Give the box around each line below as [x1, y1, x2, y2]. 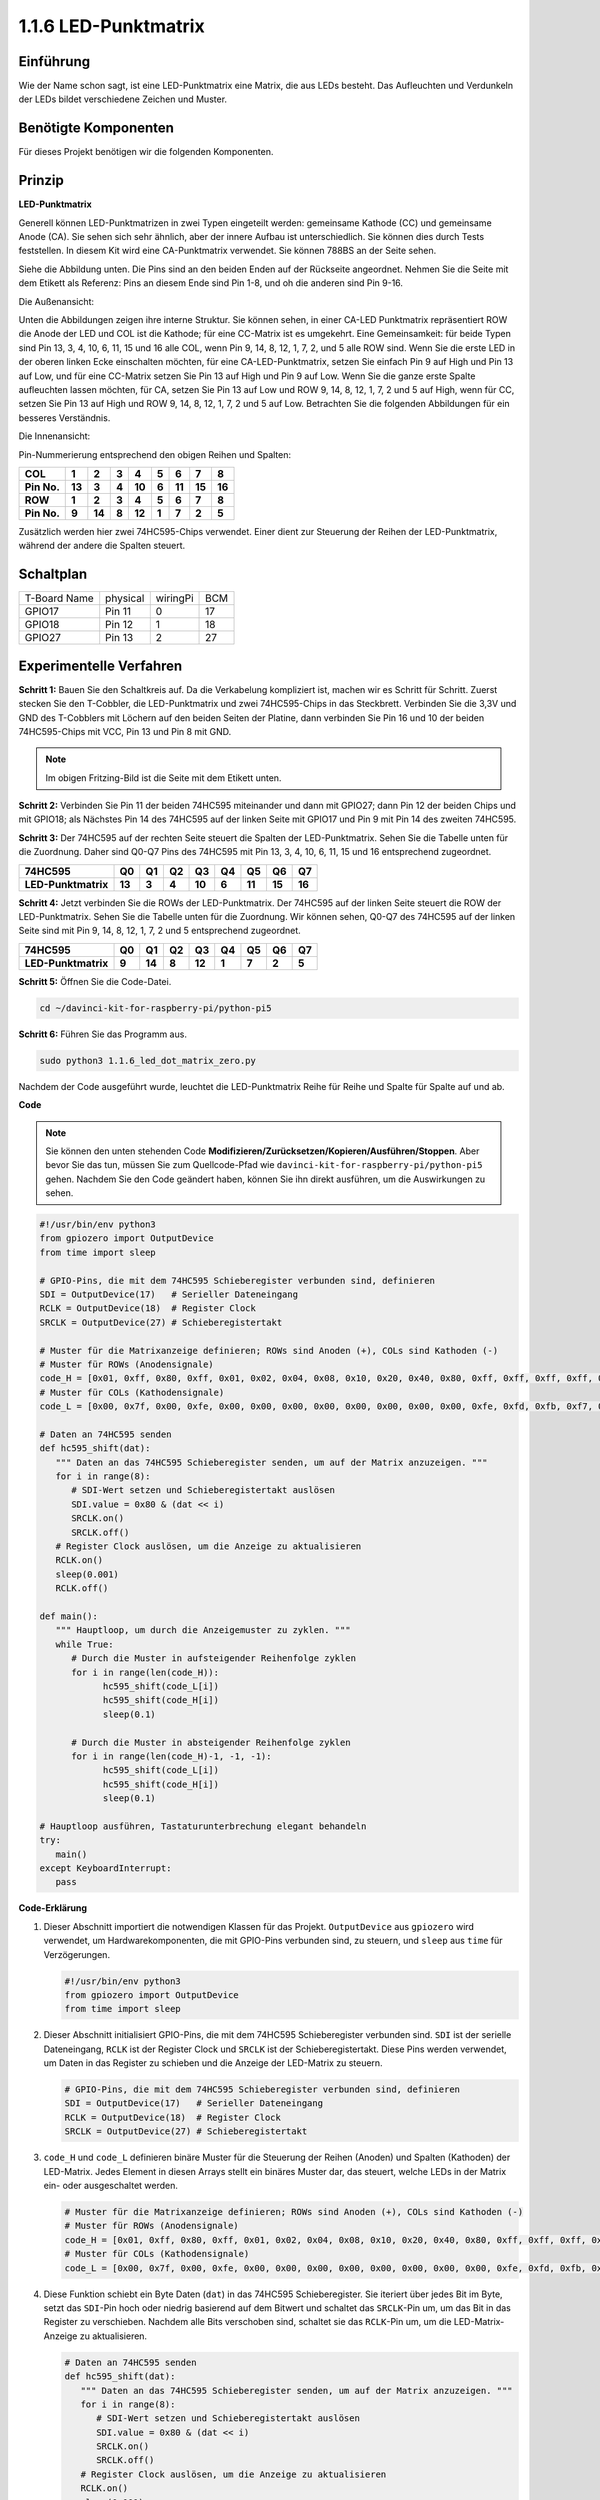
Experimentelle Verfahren [18, 657, 183, 674]
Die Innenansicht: [18, 430, 91, 442]
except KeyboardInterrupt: [39, 1863, 172, 1874]
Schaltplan [18, 566, 88, 583]
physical [105, 591, 145, 605]
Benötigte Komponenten [18, 120, 175, 137]
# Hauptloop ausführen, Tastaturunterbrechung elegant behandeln [39, 1820, 367, 1832]
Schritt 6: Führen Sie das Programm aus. [18, 1028, 187, 1040]
